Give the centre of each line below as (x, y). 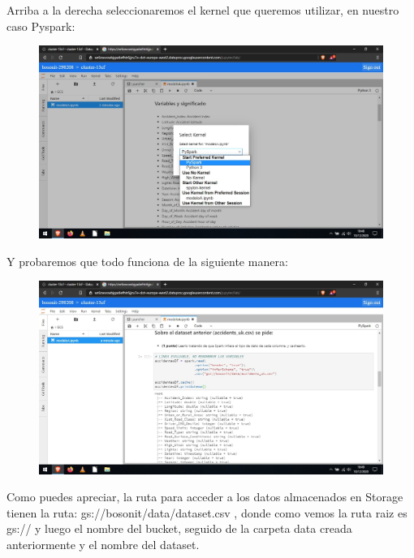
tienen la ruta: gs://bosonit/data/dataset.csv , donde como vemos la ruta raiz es (207, 512)
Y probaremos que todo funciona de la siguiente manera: (147, 261)
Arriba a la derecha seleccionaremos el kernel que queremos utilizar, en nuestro (203, 10)
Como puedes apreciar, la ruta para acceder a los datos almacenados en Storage (205, 497)
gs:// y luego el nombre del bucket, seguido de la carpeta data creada (179, 528)
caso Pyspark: (41, 26)
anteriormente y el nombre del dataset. (103, 544)
